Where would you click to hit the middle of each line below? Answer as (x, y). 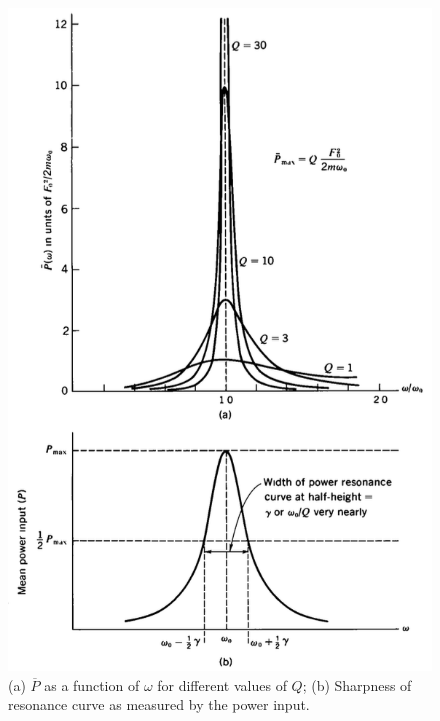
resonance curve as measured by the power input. (159, 704)
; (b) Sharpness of (357, 684)
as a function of (92, 684)
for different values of (222, 684)
